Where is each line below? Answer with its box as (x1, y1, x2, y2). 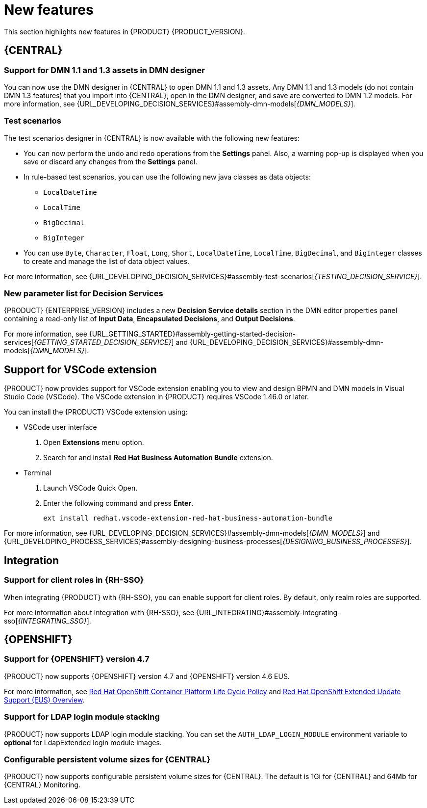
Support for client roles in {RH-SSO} (4, 575, 144, 585)
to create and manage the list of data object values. (24, 257, 190, 265)
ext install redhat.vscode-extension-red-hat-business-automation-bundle (43, 514, 333, 522)
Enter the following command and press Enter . (43, 499, 194, 508)
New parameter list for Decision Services (4, 288, 163, 299)
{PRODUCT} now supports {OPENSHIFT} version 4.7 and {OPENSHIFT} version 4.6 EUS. (4, 672, 290, 680)
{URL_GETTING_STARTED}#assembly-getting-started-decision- (89, 330, 296, 339)
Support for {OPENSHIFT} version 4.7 (4, 654, 150, 664)
